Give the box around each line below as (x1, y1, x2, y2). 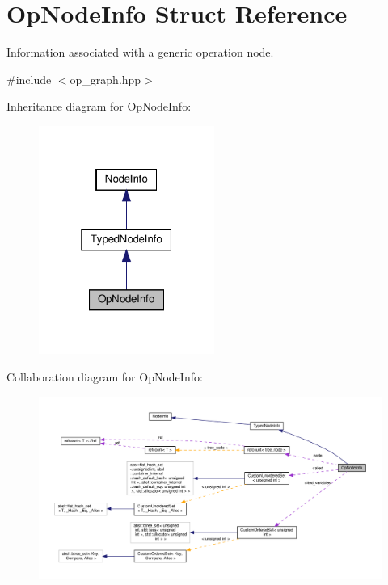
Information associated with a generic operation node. (6, 44, 274, 61)
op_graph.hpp (70, 70, 141, 87)
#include (6, 70, 52, 87)
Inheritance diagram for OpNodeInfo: (6, 98, 192, 115)
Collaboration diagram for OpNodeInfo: (6, 368, 203, 385)
